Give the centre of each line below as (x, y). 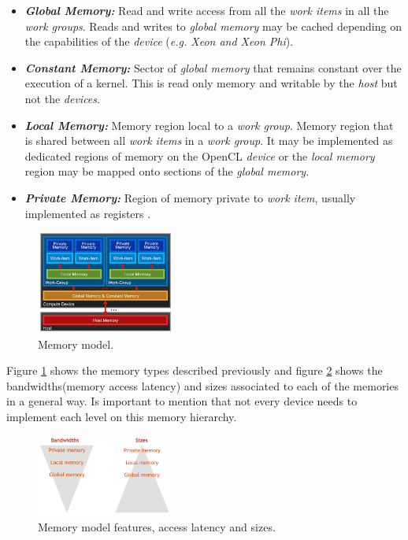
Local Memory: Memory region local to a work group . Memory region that (209, 125)
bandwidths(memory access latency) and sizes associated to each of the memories (202, 385)
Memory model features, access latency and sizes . (157, 527)
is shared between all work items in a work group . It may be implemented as (209, 141)
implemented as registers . (88, 213)
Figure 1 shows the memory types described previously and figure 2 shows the (195, 370)
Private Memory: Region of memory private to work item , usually (190, 197)
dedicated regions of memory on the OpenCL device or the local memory (200, 155)
